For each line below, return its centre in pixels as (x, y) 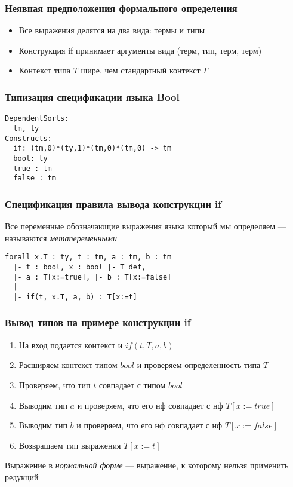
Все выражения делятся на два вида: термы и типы (112, 30)
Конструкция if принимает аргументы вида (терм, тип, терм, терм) (140, 50)
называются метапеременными (61, 238)
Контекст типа (45, 70)
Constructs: (28, 138)
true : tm (33, 168)
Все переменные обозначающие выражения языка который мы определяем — (146, 226)
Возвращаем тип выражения (70, 445)
